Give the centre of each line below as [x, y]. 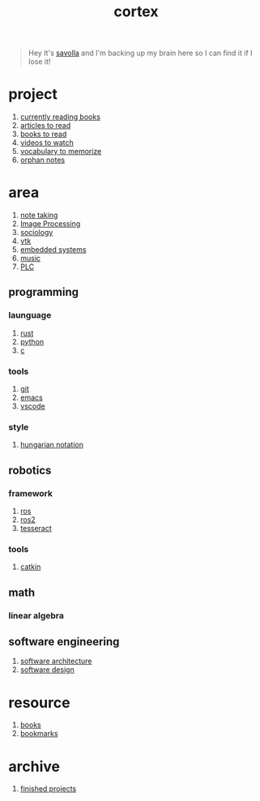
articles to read [45, 126]
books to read [43, 134]
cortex [136, 12]
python [32, 341]
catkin [30, 567]
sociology [36, 233]
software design [47, 670]
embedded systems [53, 250]
